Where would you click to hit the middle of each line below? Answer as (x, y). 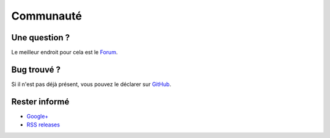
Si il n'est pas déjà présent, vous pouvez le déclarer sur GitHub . (91, 84)
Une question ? (41, 38)
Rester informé (40, 102)
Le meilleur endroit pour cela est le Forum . (64, 53)
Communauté (47, 16)
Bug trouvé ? (36, 69)
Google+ (38, 116)
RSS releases (43, 125)
